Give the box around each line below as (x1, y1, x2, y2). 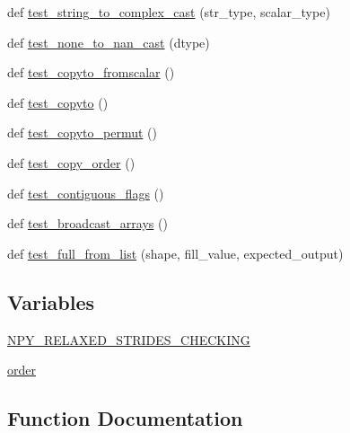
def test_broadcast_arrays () (7, 214, 168, 233)
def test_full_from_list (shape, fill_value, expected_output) (7, 243, 344, 262)
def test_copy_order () (7, 153, 136, 172)
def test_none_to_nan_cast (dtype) (7, 32, 210, 51)
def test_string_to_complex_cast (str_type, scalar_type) (7, 3, 330, 21)
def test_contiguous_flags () (7, 183, 164, 202)
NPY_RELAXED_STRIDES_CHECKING (7, 330, 250, 349)
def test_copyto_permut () (7, 123, 157, 142)
